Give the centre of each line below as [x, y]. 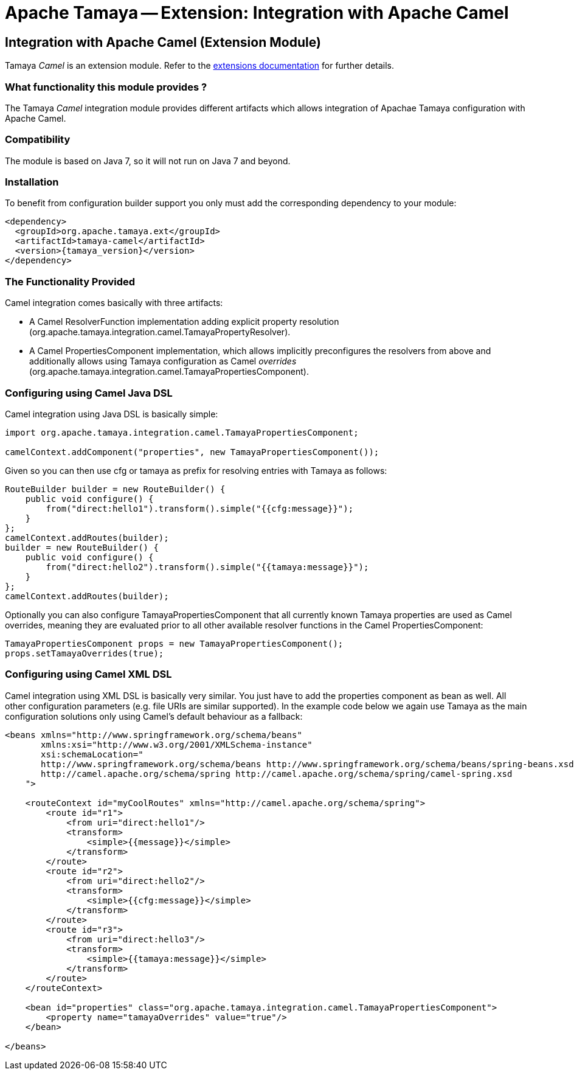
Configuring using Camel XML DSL [88, 674]
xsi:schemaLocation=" [92, 754]
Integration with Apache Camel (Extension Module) [163, 42]
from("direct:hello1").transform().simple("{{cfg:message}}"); [200, 508]
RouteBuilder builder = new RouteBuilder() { [115, 489]
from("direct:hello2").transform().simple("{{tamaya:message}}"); [207, 567]
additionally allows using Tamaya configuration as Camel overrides [163, 361]
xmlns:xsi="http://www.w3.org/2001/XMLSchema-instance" [177, 744]
